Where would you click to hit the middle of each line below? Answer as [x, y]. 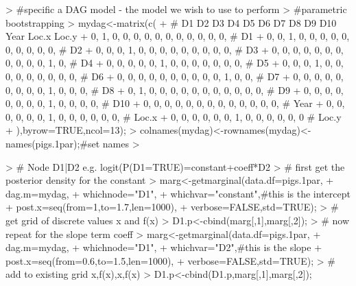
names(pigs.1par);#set [53, 143]
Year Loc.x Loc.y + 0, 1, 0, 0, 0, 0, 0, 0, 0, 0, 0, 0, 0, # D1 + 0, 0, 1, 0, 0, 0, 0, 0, [178, 36]
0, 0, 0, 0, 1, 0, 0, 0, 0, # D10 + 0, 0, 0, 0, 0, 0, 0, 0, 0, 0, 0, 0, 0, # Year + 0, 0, [175, 103]
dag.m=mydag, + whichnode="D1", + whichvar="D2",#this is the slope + [164, 247]
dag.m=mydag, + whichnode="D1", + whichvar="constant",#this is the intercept [178, 193]
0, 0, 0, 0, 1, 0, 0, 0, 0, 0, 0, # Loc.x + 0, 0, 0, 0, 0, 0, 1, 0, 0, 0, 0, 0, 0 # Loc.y [174, 116]
